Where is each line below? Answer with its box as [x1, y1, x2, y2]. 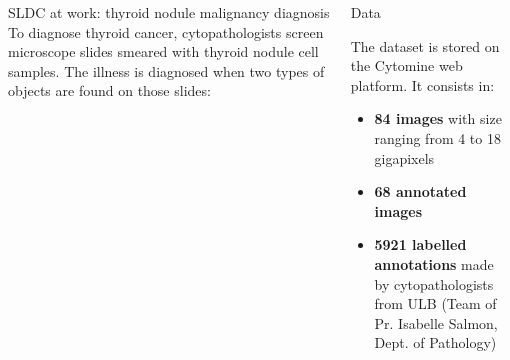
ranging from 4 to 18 [374, 127, 501, 148]
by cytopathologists [374, 273, 494, 294]
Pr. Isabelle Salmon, [374, 312, 498, 333]
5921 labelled [374, 234, 467, 255]
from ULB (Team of [374, 293, 497, 314]
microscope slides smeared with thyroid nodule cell [8, 41, 319, 62]
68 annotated [374, 181, 467, 202]
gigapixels [374, 147, 435, 168]
